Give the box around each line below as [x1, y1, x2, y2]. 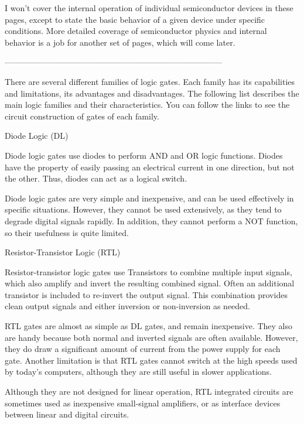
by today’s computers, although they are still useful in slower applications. [5, 365, 272, 378]
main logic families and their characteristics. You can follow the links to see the [5, 98, 290, 111]
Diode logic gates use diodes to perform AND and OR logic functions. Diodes [5, 149, 283, 161]
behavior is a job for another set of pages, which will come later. [5, 36, 235, 48]
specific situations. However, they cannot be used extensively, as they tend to [5, 203, 282, 216]
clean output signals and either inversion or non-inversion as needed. [5, 300, 251, 312]
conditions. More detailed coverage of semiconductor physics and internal [5, 25, 267, 37]
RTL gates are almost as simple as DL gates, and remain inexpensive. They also [5, 320, 293, 332]
